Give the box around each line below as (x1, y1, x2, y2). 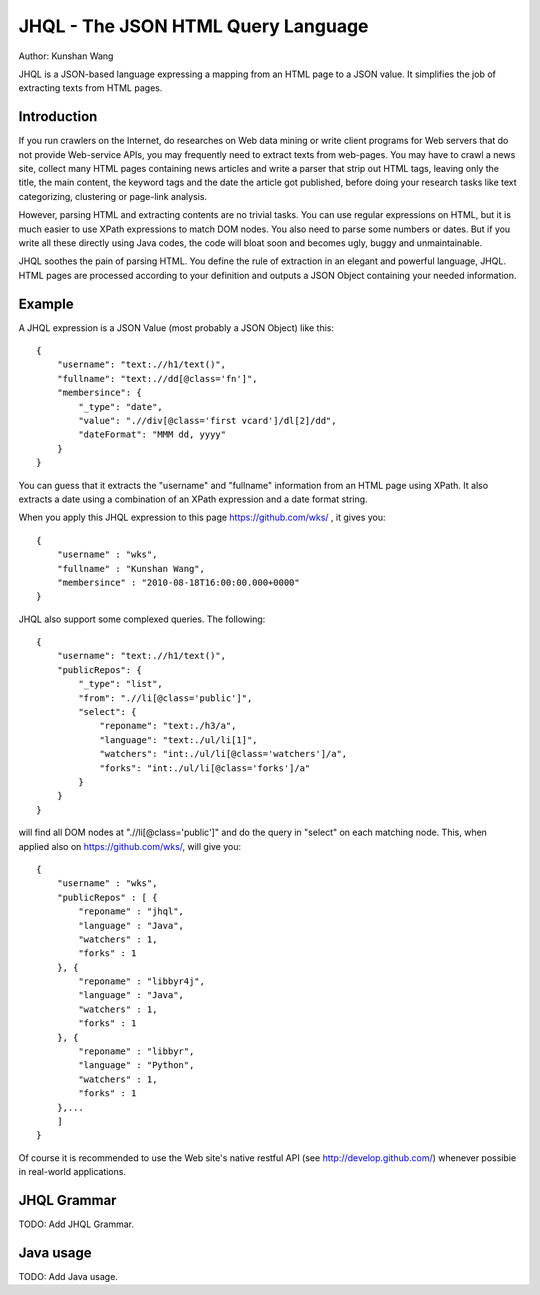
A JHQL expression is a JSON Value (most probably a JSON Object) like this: (18, 321, 335, 334)
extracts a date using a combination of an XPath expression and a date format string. (18, 493, 369, 505)
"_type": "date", (78, 401, 164, 412)
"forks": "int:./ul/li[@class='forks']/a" (99, 762, 311, 774)
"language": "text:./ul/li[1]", (99, 734, 259, 745)
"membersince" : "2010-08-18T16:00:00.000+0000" (56, 576, 300, 588)
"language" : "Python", (78, 1060, 195, 1071)
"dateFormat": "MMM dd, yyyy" (78, 429, 227, 440)
